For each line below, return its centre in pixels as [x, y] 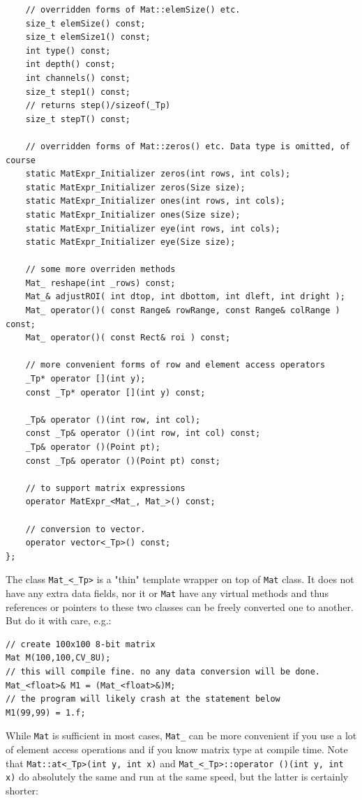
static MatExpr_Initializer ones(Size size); [133, 214]
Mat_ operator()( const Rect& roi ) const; [128, 338]
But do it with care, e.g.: [59, 620]
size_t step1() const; [78, 92]
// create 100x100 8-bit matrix [81, 644]
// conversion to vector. [85, 529]
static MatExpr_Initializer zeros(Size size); [135, 187]
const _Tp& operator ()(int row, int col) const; [143, 433]
